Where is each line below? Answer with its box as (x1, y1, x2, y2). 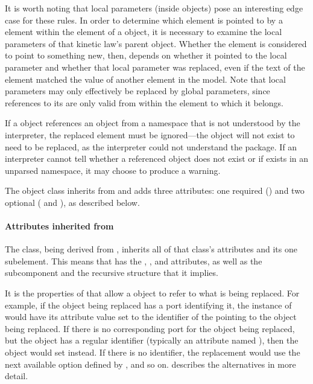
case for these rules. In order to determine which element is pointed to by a (5, 13, 283, 26)
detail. (5, 370, 28, 382)
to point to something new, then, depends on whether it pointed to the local (5, 49, 287, 62)
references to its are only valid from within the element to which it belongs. (5, 96, 283, 109)
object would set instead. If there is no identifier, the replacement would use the (5, 346, 300, 359)
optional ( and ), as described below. (5, 196, 140, 208)
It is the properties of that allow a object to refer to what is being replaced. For (5, 287, 300, 299)
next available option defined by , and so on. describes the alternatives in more (5, 357, 296, 370)
